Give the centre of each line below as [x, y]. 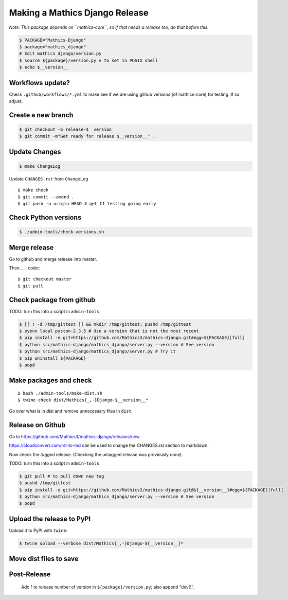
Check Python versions [45, 217]
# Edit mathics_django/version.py [60, 54]
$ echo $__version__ [44, 67]
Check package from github [52, 300]
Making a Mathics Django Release [79, 13]
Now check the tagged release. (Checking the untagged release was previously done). [96, 454]
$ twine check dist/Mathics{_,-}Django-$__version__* [83, 400]
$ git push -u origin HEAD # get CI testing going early [87, 204]
